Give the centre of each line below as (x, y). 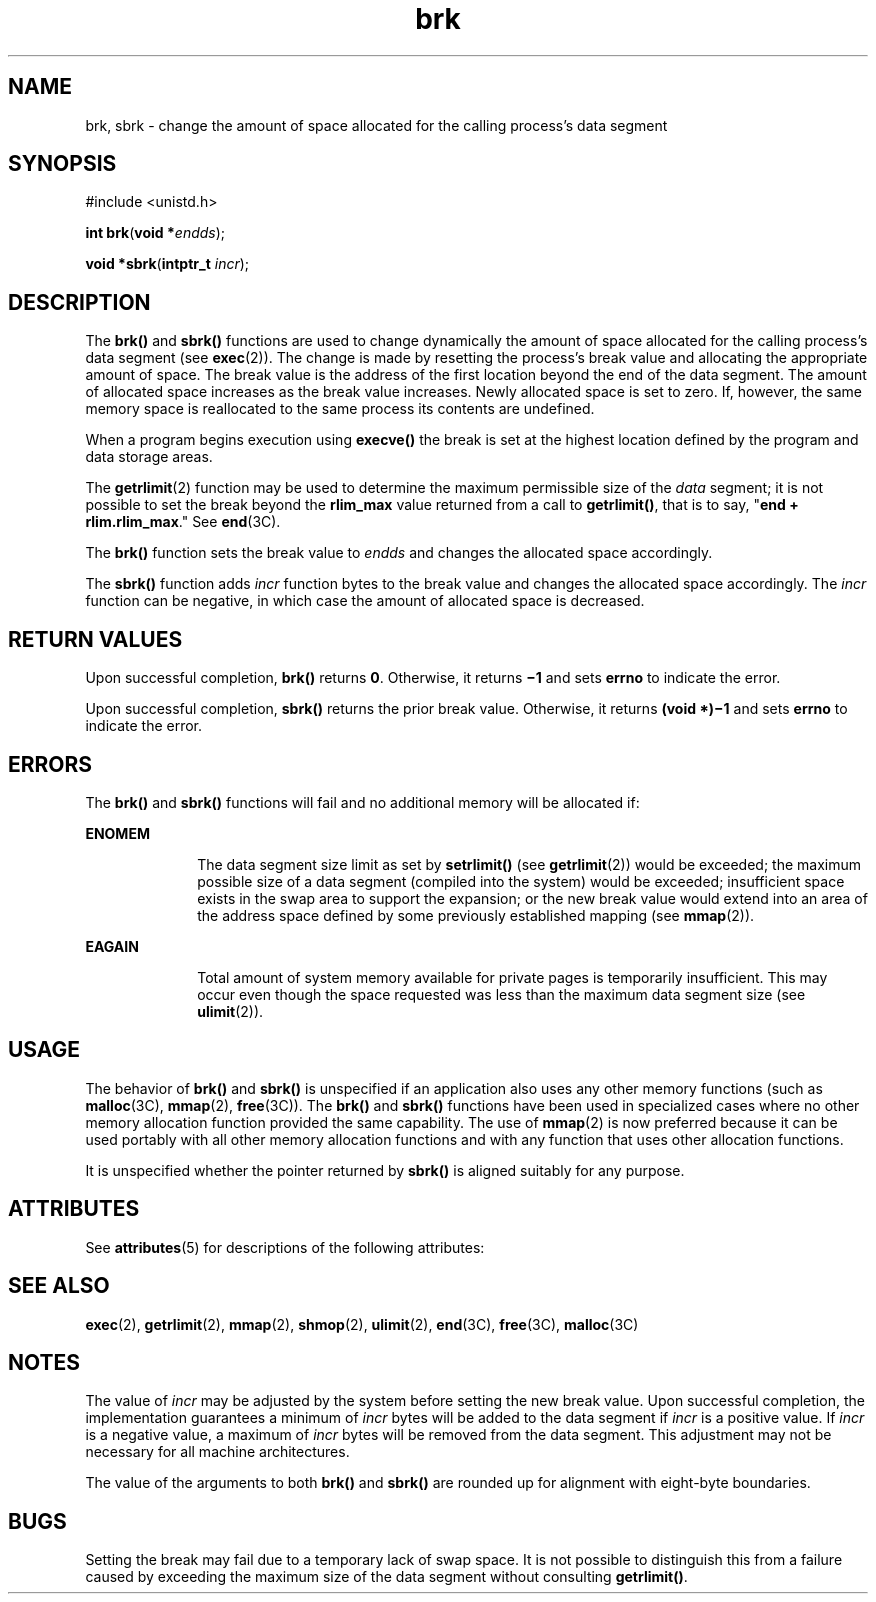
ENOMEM (117, 833)
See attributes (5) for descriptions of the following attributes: (285, 1247)
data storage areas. (149, 457)
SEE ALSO (59, 1286)
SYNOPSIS (62, 164)
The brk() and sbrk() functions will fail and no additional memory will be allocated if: (362, 802)
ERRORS (50, 764)
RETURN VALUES (95, 639)
